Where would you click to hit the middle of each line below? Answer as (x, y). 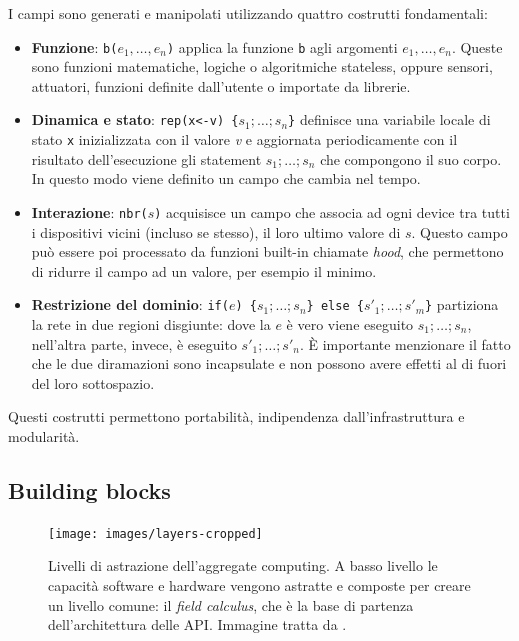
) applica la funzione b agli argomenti (282, 46)
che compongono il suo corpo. (411, 158)
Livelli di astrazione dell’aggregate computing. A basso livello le (243, 565)
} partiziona (462, 304)
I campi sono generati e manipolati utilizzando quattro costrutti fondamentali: (248, 13)
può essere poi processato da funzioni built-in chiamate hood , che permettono (267, 251)
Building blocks (89, 489)
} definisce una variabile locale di (389, 119)
